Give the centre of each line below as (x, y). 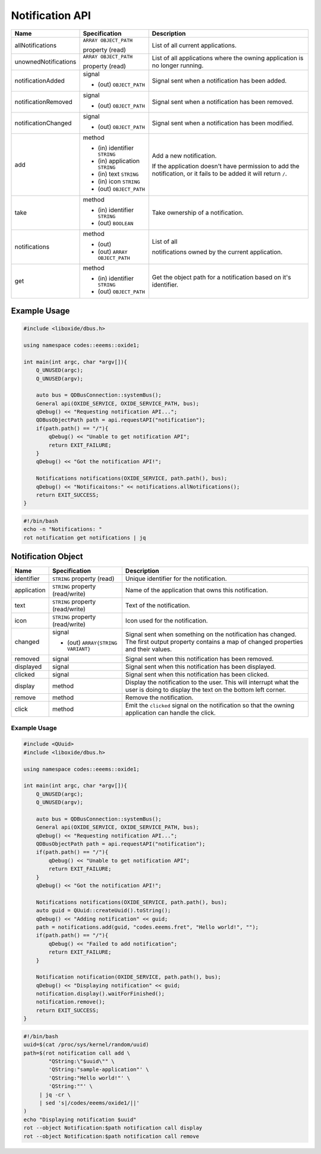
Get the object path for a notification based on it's (221, 278)
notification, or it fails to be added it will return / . (220, 174)
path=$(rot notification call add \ (77, 1053)
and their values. (149, 649)
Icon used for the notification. (166, 621)
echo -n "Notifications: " (63, 529)
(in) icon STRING (119, 181)
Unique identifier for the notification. (176, 578)
